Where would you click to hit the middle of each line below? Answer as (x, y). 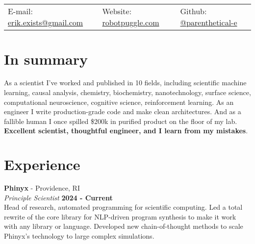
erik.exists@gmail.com (46, 23)
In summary (46, 59)
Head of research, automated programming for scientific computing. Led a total (123, 207)
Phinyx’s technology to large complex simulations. (79, 235)
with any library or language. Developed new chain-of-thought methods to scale (124, 226)
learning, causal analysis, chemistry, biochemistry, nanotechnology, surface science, (127, 92)
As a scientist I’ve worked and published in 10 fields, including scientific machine (125, 83)
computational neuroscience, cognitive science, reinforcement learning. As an (119, 102)
